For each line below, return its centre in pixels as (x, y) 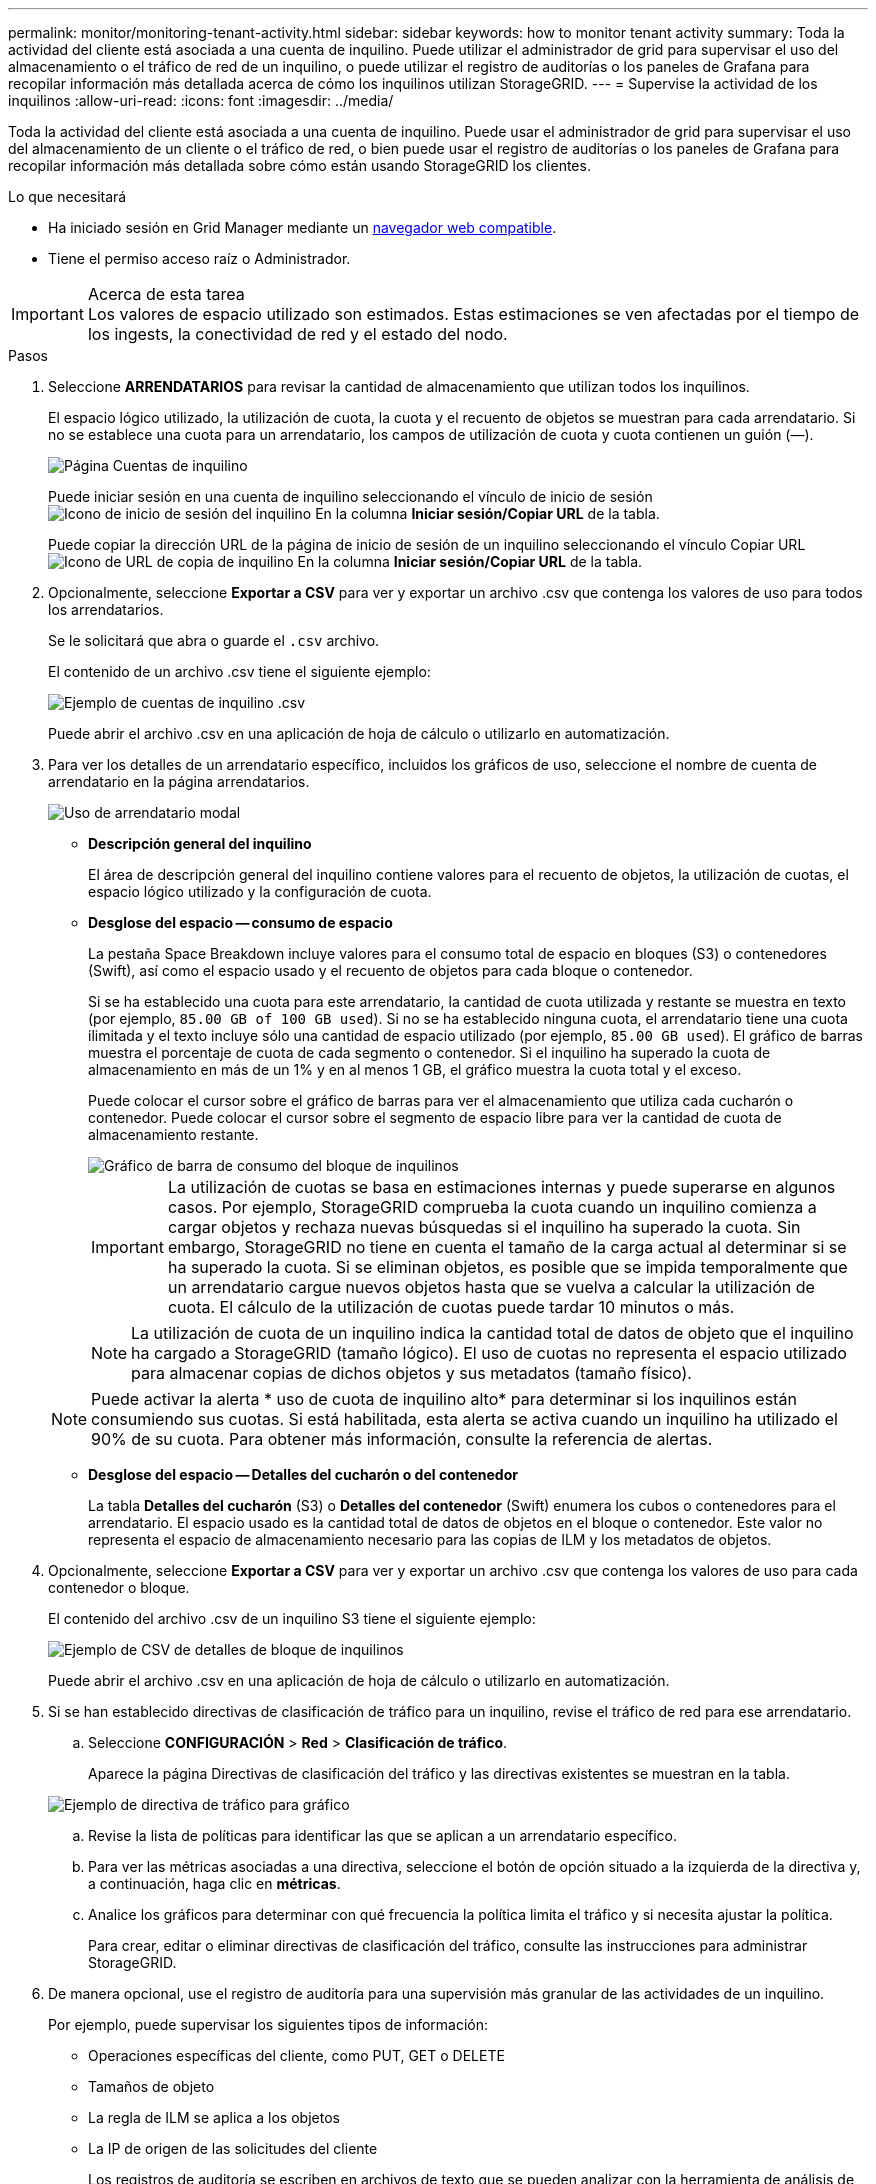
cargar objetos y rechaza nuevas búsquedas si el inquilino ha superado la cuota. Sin (484, 1227)
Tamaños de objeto (151, 2086)
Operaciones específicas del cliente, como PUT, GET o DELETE (296, 2055)
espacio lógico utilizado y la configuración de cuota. (260, 891)
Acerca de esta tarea (166, 294)
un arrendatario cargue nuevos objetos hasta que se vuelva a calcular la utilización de (491, 1287)
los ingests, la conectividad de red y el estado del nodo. (297, 334)
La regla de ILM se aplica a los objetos (214, 2117)
